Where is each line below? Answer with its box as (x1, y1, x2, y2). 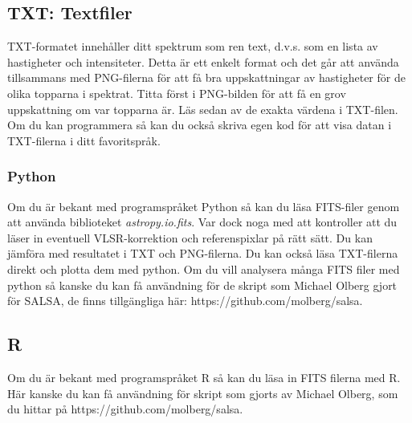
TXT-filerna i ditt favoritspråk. (7, 132, 161, 148)
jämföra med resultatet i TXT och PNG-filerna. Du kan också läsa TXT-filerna (7, 245, 398, 262)
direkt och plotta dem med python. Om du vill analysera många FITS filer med (7, 260, 400, 277)
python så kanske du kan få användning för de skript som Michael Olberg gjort (7, 276, 398, 293)
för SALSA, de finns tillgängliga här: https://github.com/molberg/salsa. (7, 292, 363, 309)
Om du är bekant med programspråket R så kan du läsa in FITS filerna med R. (7, 368, 401, 385)
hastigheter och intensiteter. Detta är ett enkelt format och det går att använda (7, 53, 399, 70)
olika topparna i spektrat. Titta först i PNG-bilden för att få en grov (7, 84, 346, 101)
